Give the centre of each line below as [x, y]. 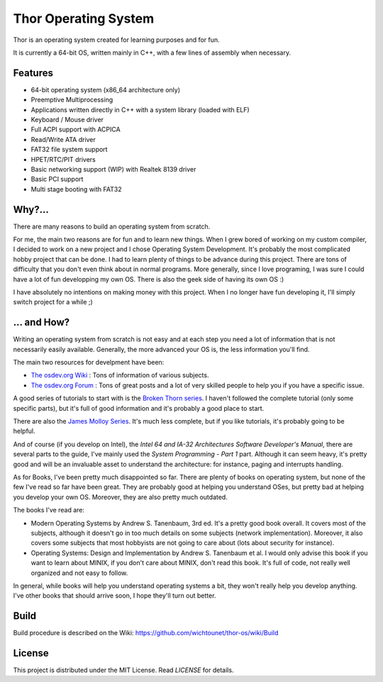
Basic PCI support [57, 179]
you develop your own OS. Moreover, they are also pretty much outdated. [121, 497]
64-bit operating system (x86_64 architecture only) [106, 89]
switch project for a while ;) [53, 302]
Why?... [31, 209]
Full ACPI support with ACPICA [76, 130]
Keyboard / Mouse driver [67, 120]
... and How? [41, 323]
